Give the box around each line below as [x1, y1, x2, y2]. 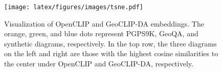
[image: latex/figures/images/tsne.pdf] [4, 4, 144, 11]
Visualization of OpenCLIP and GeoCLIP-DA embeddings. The [4, 18, 204, 29]
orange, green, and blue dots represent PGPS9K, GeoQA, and [4, 28, 198, 39]
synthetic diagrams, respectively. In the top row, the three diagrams [4, 38, 217, 49]
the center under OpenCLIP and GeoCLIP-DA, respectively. [4, 58, 193, 69]
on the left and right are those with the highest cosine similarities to [4, 48, 218, 59]
